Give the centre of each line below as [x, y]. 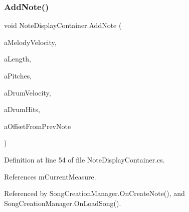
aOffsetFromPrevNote [38, 126]
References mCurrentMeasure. [50, 176]
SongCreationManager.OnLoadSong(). [63, 203]
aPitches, [18, 75]
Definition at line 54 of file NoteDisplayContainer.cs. [84, 159]
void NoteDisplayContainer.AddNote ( [63, 25]
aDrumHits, [22, 109]
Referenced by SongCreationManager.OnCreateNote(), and [94, 193]
